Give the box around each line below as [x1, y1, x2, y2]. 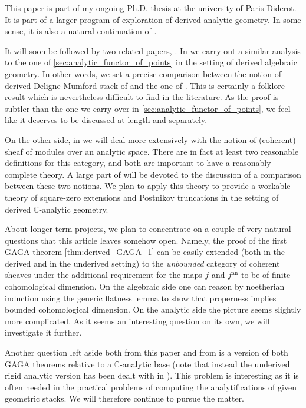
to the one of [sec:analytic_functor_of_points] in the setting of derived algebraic [5, 56, 297, 68]
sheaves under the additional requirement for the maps [5, 268, 202, 281]
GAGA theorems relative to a [5, 357, 112, 370]
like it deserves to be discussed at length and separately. [5, 114, 208, 126]
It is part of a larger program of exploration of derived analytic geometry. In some [5, 13, 301, 25]
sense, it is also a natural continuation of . [5, 25, 157, 37]
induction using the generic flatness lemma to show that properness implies [5, 291, 277, 304]
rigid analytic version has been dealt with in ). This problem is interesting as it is [5, 369, 299, 382]
